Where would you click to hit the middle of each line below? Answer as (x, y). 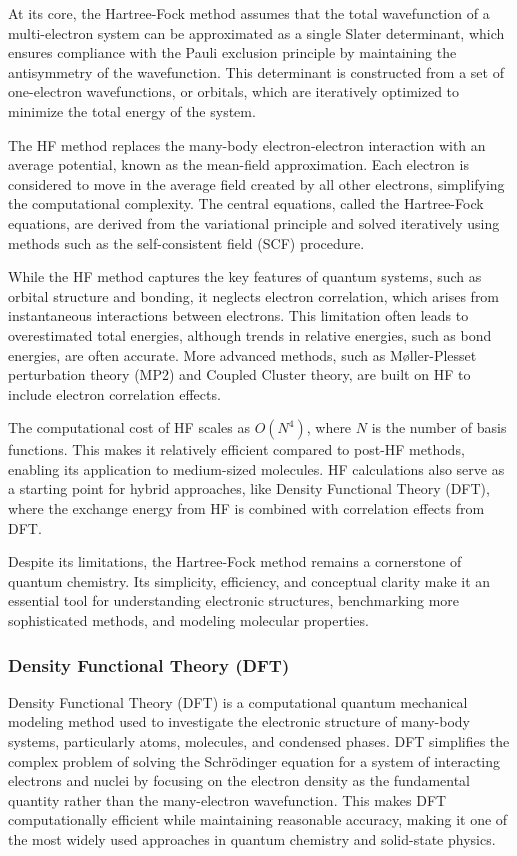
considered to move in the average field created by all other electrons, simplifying (256, 183)
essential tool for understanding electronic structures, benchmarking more (234, 600)
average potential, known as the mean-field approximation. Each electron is (238, 164)
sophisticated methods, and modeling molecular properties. (188, 620)
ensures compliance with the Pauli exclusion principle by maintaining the (232, 52)
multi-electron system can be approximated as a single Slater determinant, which (256, 32)
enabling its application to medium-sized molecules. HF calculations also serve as (256, 468)
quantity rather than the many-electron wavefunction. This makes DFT (227, 799)
